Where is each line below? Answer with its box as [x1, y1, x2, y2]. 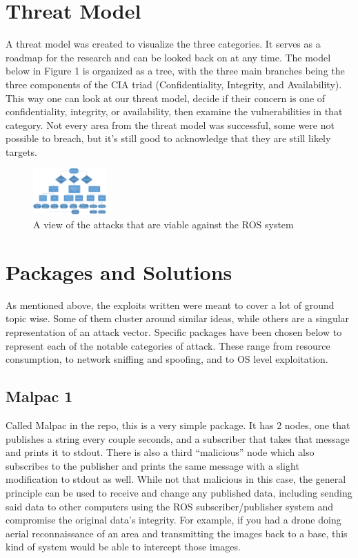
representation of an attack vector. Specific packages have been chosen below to [6, 324, 342, 339]
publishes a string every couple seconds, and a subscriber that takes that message [6, 431, 350, 446]
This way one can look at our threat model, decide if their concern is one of [6, 90, 326, 105]
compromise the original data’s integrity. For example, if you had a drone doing [6, 512, 341, 527]
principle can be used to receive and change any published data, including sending [6, 485, 352, 499]
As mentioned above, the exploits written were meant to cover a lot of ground [6, 297, 335, 312]
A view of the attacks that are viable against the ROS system [33, 217, 294, 232]
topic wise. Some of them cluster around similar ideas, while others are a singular [6, 311, 350, 326]
